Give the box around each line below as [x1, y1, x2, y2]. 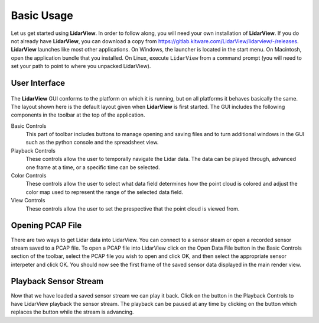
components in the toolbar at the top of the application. [11, 111, 145, 118]
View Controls [11, 197, 45, 204]
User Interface [11, 77, 66, 88]
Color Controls [11, 172, 47, 179]
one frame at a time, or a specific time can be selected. [25, 163, 160, 171]
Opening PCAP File [11, 221, 82, 231]
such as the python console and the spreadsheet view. [25, 139, 159, 146]
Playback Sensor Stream [11, 276, 104, 286]
